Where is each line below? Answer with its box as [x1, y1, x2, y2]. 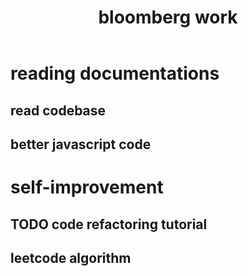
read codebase [10, 102, 107, 119]
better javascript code [10, 136, 152, 153]
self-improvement [10, 176, 164, 199]
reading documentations [10, 62, 220, 85]
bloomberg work [98, 6, 238, 29]
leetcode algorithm [10, 249, 132, 266]
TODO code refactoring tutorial [10, 216, 208, 233]
